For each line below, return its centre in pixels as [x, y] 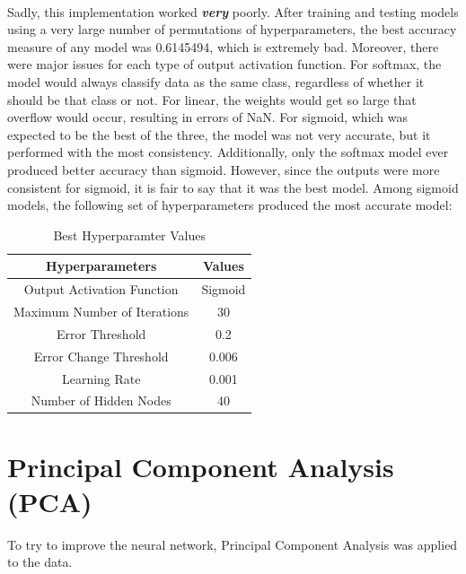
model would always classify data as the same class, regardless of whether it [216, 81]
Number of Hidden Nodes [101, 400]
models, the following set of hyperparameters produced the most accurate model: [230, 205]
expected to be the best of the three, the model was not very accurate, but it [219, 134]
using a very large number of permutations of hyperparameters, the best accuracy [232, 29]
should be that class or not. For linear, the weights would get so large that [212, 99]
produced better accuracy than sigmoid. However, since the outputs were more [224, 169]
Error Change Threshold [101, 356]
